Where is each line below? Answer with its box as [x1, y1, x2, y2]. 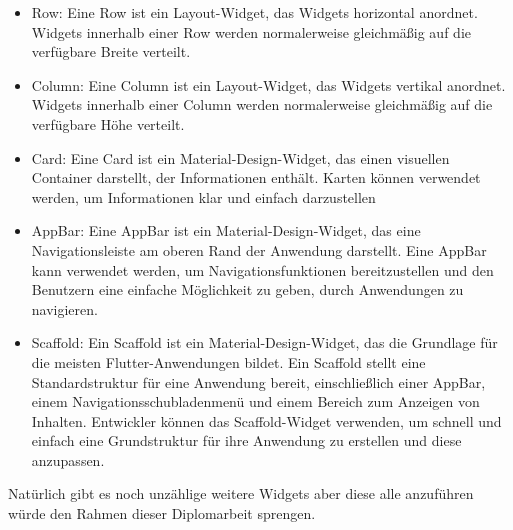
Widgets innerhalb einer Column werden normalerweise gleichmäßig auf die [31, 94, 493, 115]
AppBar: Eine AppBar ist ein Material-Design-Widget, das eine [31, 220, 421, 241]
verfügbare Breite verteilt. [31, 41, 191, 62]
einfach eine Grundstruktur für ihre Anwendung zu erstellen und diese [31, 430, 462, 451]
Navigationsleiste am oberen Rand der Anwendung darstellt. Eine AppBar [31, 239, 487, 260]
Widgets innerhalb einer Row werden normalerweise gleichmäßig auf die [31, 21, 471, 42]
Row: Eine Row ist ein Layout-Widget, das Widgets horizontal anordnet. [31, 2, 478, 22]
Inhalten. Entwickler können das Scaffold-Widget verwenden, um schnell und [31, 410, 502, 431]
